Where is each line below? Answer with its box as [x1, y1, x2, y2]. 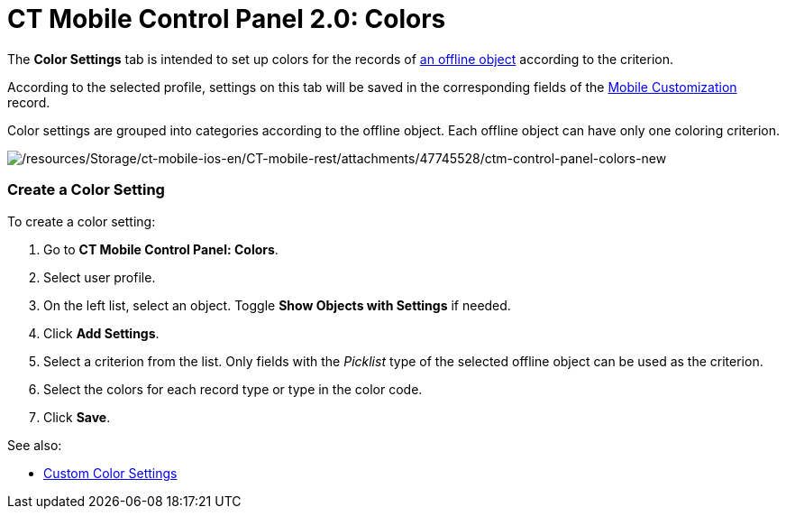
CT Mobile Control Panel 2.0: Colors [7, 4, 446, 34]
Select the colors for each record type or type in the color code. [43, 381, 423, 397]
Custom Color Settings [43, 465, 178, 481]
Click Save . [43, 409, 111, 425]
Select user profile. [43, 269, 156, 285]
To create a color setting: [7, 213, 156, 229]
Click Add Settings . [43, 325, 160, 341]
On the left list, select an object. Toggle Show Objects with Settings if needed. [43, 297, 511, 313]
